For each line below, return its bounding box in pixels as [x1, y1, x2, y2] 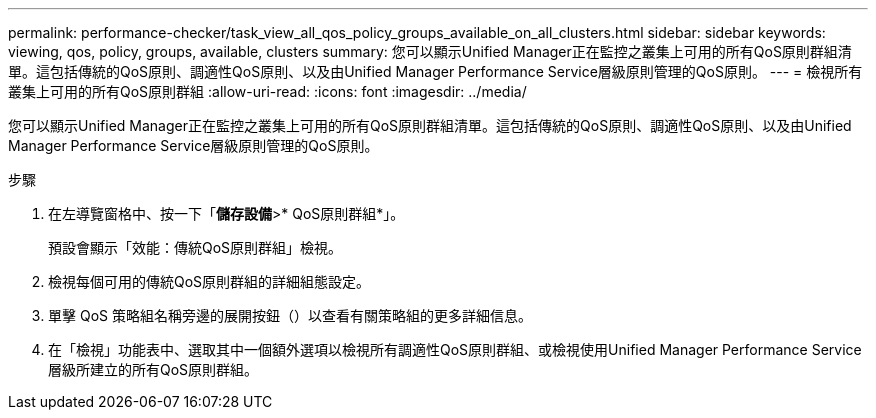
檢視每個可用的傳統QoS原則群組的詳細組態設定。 [48, 273, 371, 290]
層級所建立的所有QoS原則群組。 [48, 361, 259, 378]
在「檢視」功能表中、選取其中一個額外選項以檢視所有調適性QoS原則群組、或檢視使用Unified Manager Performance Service [48, 341, 862, 358]
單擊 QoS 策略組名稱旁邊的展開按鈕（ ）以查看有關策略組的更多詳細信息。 [48, 307, 532, 324]
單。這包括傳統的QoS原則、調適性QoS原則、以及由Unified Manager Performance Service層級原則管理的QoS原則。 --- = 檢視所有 [8, 63, 863, 80]
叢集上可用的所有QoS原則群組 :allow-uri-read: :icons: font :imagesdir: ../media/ [8, 83, 527, 100]
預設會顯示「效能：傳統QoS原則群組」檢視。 [48, 239, 343, 256]
